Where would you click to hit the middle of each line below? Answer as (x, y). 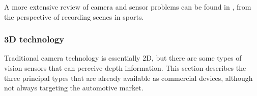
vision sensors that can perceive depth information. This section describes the (125, 68)
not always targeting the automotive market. (74, 88)
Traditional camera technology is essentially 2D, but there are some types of (123, 58)
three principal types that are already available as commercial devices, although (128, 78)
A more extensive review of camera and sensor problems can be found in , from (128, 7)
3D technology (34, 39)
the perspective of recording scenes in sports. (74, 16)
